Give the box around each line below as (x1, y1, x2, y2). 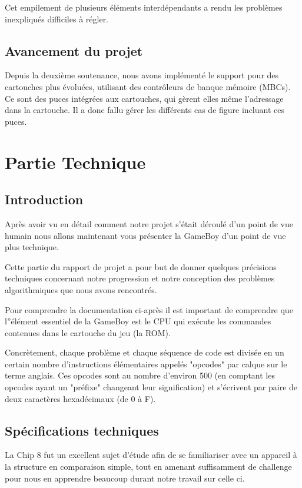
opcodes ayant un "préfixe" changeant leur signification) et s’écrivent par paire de (5, 381, 298, 393)
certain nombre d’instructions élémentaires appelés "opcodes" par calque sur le (5, 357, 287, 370)
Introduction (5, 190, 84, 208)
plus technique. (5, 241, 59, 253)
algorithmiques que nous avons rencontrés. (5, 283, 157, 296)
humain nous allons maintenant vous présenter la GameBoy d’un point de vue (5, 229, 286, 241)
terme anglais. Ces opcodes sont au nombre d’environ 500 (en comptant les (5, 369, 275, 381)
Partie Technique (5, 150, 146, 174)
